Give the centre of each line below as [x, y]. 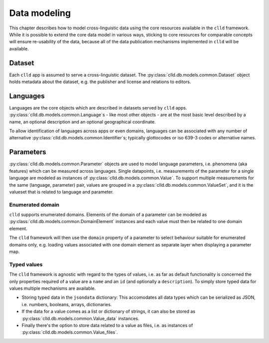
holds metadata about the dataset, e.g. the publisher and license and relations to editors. [100, 82]
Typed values [26, 264]
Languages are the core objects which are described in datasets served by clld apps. [98, 108]
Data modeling [40, 13]
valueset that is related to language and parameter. [62, 192]
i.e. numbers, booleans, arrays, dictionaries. [67, 304]
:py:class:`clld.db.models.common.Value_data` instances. [80, 318]
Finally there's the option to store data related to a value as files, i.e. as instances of [107, 325]
